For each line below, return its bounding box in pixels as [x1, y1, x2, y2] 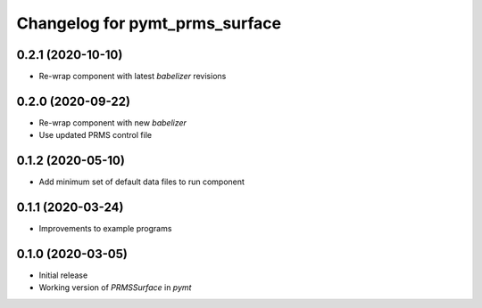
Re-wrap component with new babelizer [38, 117, 187, 128]
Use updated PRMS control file [38, 130, 152, 141]
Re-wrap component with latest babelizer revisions [38, 71, 227, 82]
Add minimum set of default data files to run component [38, 176, 245, 187]
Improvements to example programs [38, 223, 172, 234]
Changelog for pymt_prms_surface [16, 13, 282, 33]
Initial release [38, 270, 88, 280]
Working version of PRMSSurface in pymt [38, 282, 192, 293]
